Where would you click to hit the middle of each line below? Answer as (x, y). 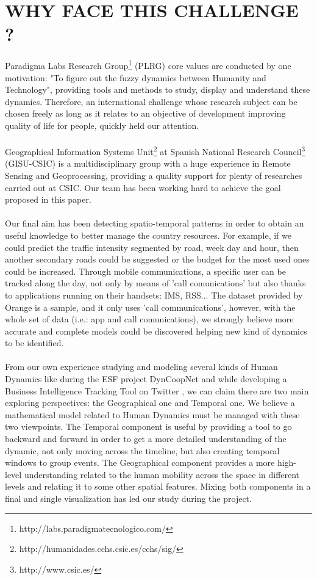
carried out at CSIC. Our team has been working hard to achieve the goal (143, 187)
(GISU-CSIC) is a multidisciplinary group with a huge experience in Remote (148, 163)
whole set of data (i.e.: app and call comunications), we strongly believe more (149, 319)
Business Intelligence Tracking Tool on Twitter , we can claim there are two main (157, 390)
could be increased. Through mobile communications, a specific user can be (145, 271)
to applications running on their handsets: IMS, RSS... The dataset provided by (154, 295)
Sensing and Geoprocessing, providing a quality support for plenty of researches (154, 175)
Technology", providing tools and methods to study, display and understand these (158, 89)
